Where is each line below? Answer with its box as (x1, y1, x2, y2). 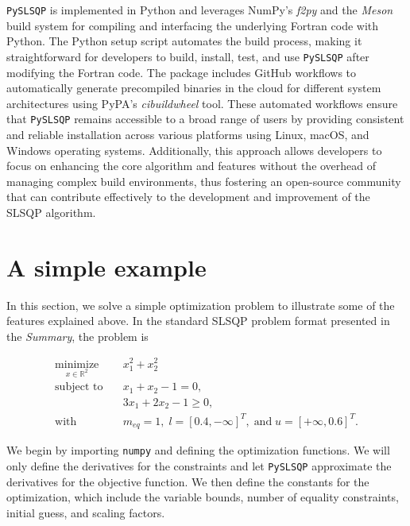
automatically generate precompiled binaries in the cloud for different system (6, 79, 381, 96)
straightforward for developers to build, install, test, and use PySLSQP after (6, 48, 369, 64)
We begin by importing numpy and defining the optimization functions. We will (6, 442, 390, 458)
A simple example (6, 250, 207, 283)
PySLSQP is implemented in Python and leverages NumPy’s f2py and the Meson (6, 2, 393, 17)
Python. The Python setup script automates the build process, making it (6, 33, 362, 49)
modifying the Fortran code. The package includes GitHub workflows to (6, 64, 357, 80)
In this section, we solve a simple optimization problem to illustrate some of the (6, 296, 395, 313)
